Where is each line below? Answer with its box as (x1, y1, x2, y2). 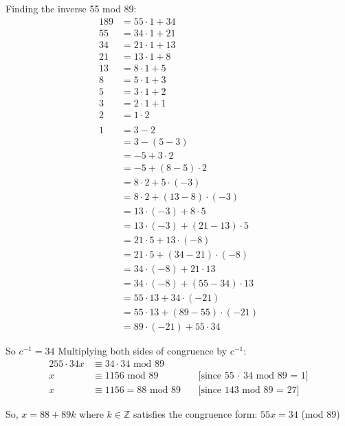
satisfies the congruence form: (133, 407, 258, 421)
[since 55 (198, 371, 234, 381)
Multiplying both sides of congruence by (58, 344, 227, 358)
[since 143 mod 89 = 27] (198, 385, 300, 396)
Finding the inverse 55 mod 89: (5, 1, 137, 15)
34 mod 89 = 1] (243, 371, 309, 381)
